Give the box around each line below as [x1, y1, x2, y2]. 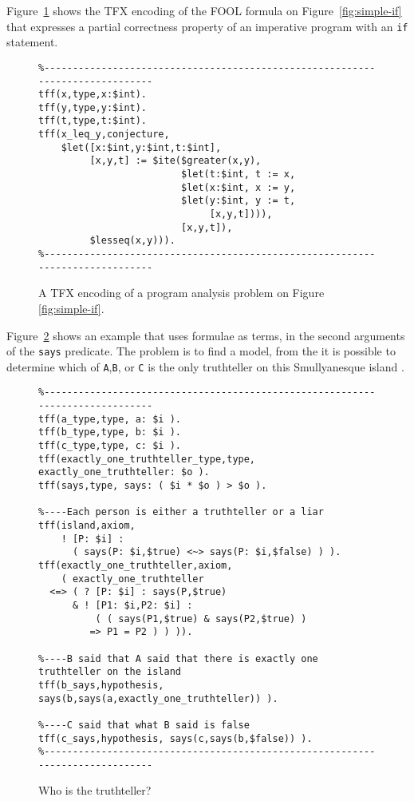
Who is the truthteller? [38, 782, 152, 799]
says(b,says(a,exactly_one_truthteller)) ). [38, 692, 278, 704]
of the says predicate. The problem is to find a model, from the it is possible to [6, 343, 396, 359]
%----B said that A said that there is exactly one [38, 652, 318, 664]
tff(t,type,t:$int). [38, 115, 148, 127]
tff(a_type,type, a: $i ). [38, 413, 181, 425]
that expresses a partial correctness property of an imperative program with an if [6, 18, 408, 34]
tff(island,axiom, [38, 520, 136, 531]
